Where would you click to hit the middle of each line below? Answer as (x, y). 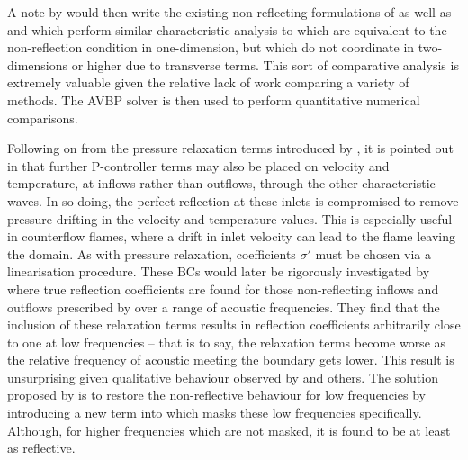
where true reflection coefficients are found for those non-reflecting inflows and (223, 289)
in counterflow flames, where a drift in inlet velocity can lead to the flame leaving (231, 236)
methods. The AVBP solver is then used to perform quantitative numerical (214, 99)
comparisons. (43, 117)
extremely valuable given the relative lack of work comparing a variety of (208, 82)
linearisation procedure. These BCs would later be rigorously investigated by (219, 271)
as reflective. (41, 448)
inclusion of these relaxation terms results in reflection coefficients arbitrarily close (234, 325)
